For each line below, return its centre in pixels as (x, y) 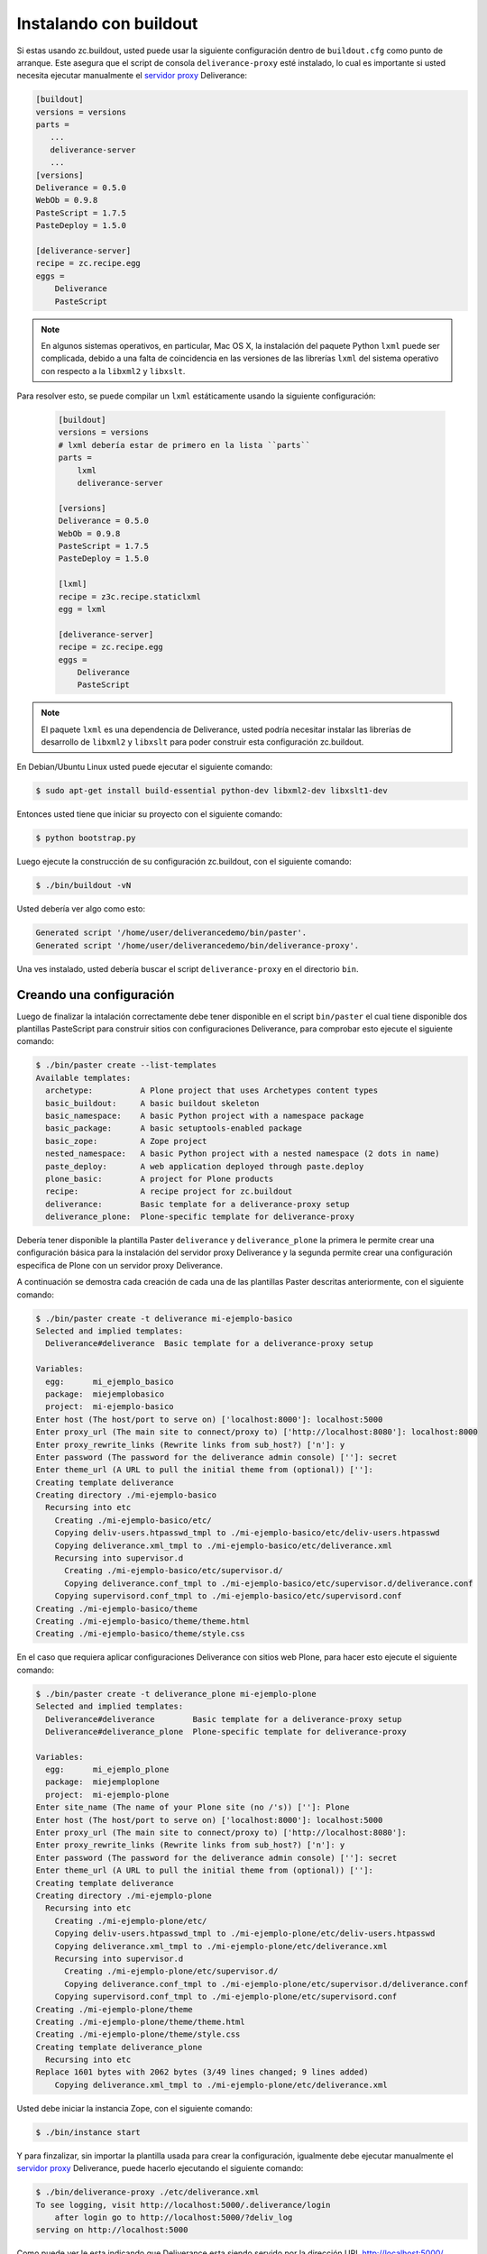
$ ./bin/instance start (88, 2132)
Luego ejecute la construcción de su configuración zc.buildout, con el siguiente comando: (184, 862)
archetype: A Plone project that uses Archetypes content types (212, 1090)
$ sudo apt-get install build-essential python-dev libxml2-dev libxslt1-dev (211, 791)
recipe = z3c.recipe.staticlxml (130, 596)
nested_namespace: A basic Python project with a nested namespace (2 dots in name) (243, 1154)
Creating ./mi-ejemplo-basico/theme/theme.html (142, 1621)
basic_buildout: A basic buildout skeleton (152, 1103)
